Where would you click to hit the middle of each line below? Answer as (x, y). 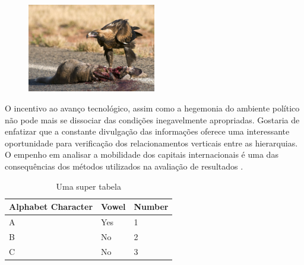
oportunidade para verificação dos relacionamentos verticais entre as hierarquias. (151, 143)
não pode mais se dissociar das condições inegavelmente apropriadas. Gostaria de (152, 119)
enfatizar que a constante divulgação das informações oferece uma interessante (147, 131)
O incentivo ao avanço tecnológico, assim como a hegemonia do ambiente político (152, 108)
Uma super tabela (88, 186)
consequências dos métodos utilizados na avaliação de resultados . (124, 166)
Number (151, 207)
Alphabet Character (51, 207)
